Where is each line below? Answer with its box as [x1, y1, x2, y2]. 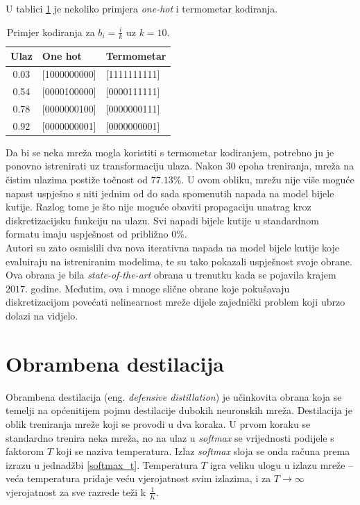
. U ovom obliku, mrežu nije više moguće [181, 172, 354, 187]
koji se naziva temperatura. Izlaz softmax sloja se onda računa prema [55, 444, 350, 458]
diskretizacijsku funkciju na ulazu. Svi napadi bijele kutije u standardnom [6, 213, 319, 227]
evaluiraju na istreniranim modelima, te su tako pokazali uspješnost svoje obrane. [6, 254, 352, 268]
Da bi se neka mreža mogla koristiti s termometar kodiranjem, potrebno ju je [6, 144, 334, 159]
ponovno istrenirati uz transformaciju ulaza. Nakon [6, 158, 223, 173]
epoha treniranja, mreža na [239, 158, 354, 173]
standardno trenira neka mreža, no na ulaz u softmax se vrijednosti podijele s [6, 430, 334, 445]
